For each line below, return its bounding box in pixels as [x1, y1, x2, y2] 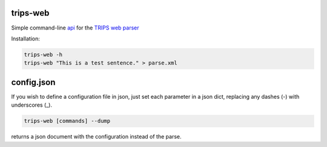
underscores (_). [11, 101, 53, 108]
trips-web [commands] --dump [24, 117, 111, 125]
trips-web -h [24, 51, 63, 58]
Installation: [11, 35, 41, 42]
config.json [11, 77, 56, 87]
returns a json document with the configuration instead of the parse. [11, 133, 182, 140]
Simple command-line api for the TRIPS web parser [11, 24, 139, 31]
